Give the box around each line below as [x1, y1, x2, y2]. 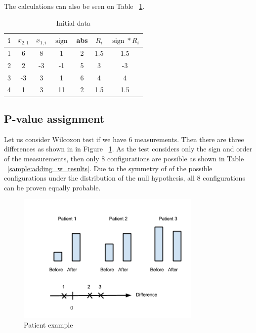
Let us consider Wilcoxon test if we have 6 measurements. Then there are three [4, 134, 244, 144]
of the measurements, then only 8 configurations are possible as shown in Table [4, 153, 244, 163]
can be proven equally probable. [4, 182, 101, 192]
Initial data [56, 17, 90, 28]
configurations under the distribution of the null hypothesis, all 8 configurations [4, 173, 245, 183]
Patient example [24, 320, 73, 330]
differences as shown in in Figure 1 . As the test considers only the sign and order [4, 144, 253, 154]
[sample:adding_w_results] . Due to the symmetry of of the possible [7, 163, 213, 173]
